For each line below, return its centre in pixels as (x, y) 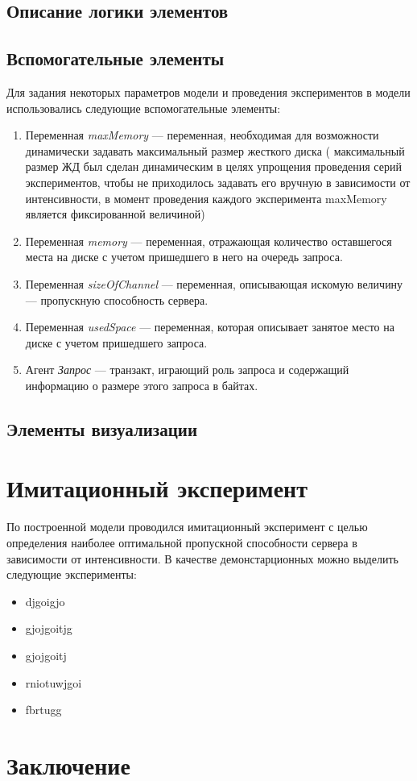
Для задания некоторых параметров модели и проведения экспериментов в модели (208, 91)
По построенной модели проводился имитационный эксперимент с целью (187, 527)
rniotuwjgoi (54, 682)
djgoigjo (45, 601)
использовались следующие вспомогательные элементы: (144, 108)
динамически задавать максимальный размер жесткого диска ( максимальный (215, 150)
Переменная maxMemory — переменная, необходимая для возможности (202, 135)
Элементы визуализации (102, 428)
